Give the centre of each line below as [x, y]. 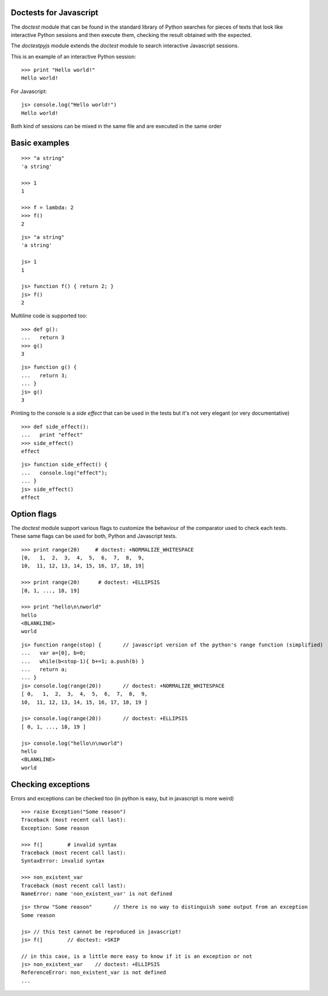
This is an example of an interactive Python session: [74, 56]
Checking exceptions [50, 784]
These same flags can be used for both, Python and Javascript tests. [94, 536]
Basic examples [40, 143]
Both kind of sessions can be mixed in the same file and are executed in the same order [116, 126]
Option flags [34, 514]
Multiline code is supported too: [49, 316]
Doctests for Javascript [55, 13]
